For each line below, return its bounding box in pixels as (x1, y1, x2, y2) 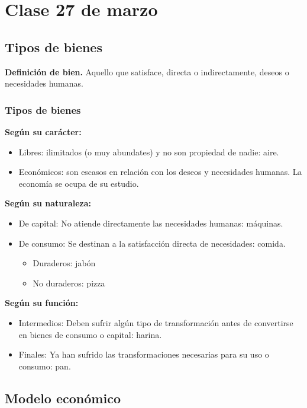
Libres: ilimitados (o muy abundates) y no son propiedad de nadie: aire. (18, 145, 279, 158)
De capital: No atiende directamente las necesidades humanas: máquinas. (18, 216, 283, 229)
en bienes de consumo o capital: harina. (18, 328, 162, 340)
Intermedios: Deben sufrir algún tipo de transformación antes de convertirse (18, 316, 293, 329)
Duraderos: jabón (33, 257, 96, 269)
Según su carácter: (5, 125, 82, 138)
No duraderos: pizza (33, 276, 105, 289)
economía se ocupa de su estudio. (18, 177, 139, 189)
